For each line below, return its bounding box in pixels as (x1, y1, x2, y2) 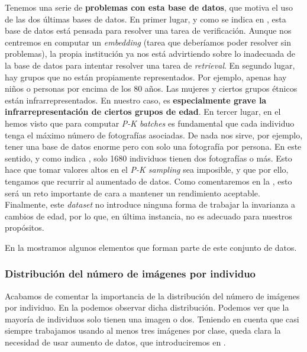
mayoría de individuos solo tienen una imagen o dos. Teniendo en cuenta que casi (5, 312, 299, 325)
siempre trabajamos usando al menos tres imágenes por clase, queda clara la (5, 324, 281, 337)
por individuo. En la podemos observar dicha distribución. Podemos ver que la (5, 301, 289, 314)
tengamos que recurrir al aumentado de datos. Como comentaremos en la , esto (5, 175, 292, 187)
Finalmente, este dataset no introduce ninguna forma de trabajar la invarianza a (5, 198, 296, 211)
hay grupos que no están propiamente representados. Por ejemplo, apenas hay (5, 70, 287, 83)
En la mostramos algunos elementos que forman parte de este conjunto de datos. (5, 241, 297, 253)
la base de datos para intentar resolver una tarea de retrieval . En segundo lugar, (5, 59, 295, 71)
